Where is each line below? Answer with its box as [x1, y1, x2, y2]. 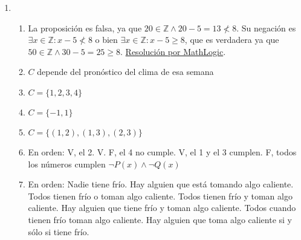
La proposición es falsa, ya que [28, 21, 142, 34]
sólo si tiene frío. [28, 225, 89, 238]
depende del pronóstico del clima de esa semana [37, 65, 214, 78]
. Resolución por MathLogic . [120, 45, 226, 57]
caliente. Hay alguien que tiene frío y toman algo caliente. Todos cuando [28, 201, 296, 214]
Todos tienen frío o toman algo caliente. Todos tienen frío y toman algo [28, 189, 293, 202]
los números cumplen [28, 157, 106, 170]
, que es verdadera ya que [184, 33, 279, 46]
